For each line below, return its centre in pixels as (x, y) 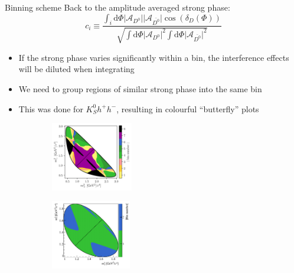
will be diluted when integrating (76, 69)
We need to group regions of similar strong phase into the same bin (140, 89)
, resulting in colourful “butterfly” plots (188, 108)
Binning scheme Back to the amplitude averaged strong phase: (117, 7)
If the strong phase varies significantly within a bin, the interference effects (154, 57)
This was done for (51, 108)
